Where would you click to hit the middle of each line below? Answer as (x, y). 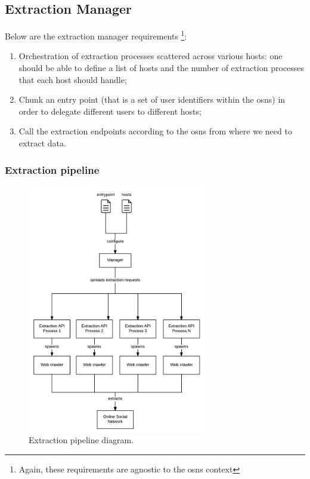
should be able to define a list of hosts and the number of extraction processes (161, 68)
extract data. (42, 143)
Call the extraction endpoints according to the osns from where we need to (155, 131)
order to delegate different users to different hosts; (110, 111)
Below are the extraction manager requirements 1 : (96, 35)
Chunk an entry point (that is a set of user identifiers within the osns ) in (152, 99)
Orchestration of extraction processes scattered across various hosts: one (151, 56)
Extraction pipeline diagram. (81, 440)
